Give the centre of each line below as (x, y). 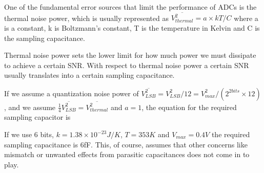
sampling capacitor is (37, 117)
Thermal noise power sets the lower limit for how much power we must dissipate (130, 55)
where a (246, 18)
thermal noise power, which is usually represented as (86, 18)
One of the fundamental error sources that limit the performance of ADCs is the (130, 7)
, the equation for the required (189, 107)
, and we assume (30, 107)
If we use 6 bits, (29, 134)
